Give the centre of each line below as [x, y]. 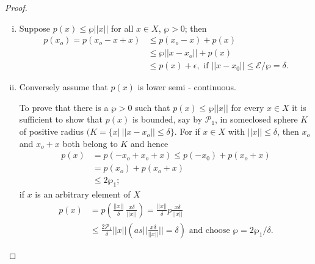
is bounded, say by [167, 119]
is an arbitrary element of [83, 194]
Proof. [16, 7]
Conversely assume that [63, 87]
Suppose [35, 28]
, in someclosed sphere [256, 119]
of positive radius [52, 131]
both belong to [90, 143]
